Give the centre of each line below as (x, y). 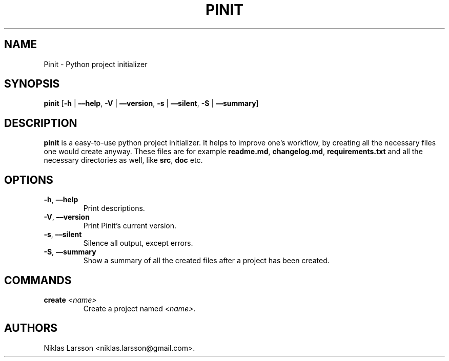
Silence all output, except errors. (138, 243)
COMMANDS (38, 280)
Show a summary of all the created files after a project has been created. (206, 261)
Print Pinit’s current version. (130, 226)
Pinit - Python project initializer (96, 64)
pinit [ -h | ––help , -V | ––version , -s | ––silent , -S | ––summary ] (151, 103)
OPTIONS (29, 180)
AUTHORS (31, 328)
